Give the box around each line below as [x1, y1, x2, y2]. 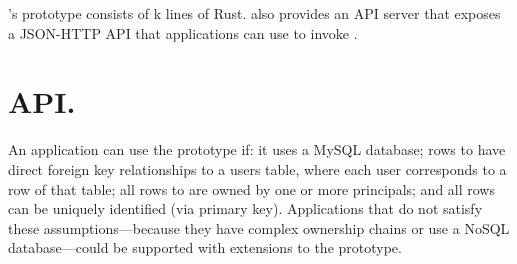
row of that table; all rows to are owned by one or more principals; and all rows [8, 178, 495, 199]
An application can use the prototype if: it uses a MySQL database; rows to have [8, 139, 506, 160]
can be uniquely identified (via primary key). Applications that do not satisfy [8, 198, 483, 219]
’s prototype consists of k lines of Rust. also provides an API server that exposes [8, 3, 501, 23]
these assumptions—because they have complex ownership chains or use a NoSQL [8, 217, 510, 238]
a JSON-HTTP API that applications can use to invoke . [8, 22, 358, 43]
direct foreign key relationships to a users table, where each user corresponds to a [8, 158, 507, 179]
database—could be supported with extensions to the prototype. [8, 237, 402, 258]
